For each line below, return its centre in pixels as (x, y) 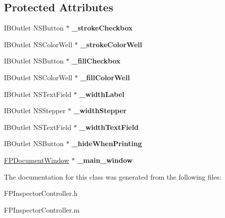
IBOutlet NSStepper (35, 110)
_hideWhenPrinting (107, 143)
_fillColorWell (105, 77)
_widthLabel (102, 94)
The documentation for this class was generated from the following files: (113, 176)
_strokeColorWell (111, 44)
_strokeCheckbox (102, 28)
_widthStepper (100, 110)
